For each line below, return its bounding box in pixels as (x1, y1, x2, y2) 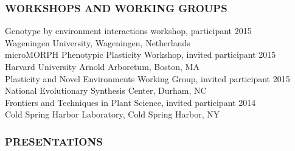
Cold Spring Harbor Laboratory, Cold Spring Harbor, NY (5, 108, 220, 121)
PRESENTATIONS (5, 133, 103, 149)
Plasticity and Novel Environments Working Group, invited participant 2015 (5, 72, 290, 85)
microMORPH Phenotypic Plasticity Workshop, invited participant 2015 (5, 48, 276, 61)
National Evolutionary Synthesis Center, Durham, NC (5, 84, 207, 97)
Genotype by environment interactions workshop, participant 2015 (5, 24, 252, 37)
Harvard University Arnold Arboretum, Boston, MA (5, 60, 200, 72)
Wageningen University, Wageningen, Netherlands (5, 36, 190, 49)
